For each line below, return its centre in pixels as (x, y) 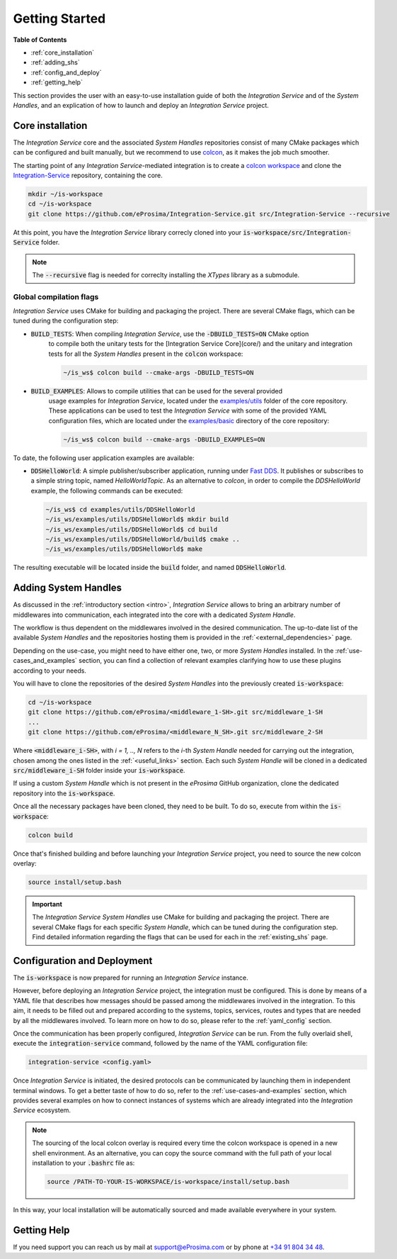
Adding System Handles (68, 588)
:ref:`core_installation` (63, 52)
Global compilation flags (56, 296)
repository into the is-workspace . (64, 793)
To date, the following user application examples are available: (104, 458)
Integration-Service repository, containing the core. (88, 175)
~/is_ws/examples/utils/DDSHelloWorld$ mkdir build (137, 520)
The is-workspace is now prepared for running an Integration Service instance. (131, 978)
